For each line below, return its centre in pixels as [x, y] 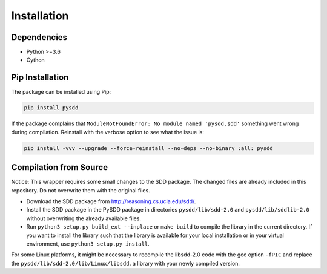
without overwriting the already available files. [84, 218]
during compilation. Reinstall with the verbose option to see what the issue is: [107, 132]
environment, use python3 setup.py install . [88, 243]
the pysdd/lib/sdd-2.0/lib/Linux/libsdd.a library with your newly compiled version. [126, 263]
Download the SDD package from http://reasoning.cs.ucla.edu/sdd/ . [111, 201]
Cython [35, 60]
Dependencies [39, 37]
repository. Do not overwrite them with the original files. [81, 190]
